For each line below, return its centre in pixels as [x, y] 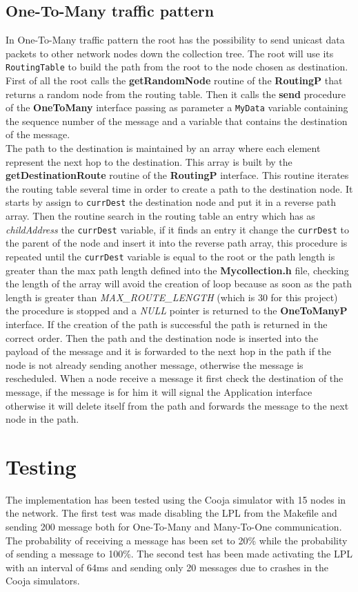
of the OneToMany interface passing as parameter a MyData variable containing [177, 107]
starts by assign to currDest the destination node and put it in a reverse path [171, 202]
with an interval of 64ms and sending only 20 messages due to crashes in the [167, 567]
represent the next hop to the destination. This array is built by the [149, 161]
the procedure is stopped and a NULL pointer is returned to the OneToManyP [177, 311]
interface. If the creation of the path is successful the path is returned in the [167, 324]
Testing [41, 466]
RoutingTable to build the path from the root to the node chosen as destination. [177, 67]
